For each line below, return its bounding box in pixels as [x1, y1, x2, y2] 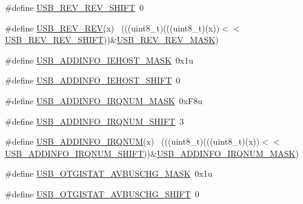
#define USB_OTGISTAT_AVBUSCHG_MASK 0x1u [5, 167, 213, 180]
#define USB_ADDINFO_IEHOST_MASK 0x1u [5, 53, 193, 66]
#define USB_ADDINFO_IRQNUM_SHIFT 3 [5, 114, 184, 127]
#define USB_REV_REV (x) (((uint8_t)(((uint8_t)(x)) [5, 21, 220, 34]
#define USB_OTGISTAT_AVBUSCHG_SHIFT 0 [5, 187, 199, 200]
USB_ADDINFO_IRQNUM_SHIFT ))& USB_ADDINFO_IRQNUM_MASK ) [5, 146, 299, 159]
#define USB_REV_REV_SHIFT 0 [5, 1, 144, 13]
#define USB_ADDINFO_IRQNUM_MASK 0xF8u [5, 94, 202, 107]
